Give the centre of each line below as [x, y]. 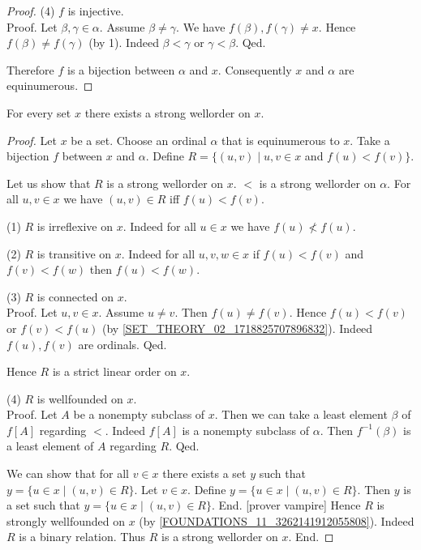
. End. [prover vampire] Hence [286, 505]
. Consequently [255, 69]
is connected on [75, 296]
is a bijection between [121, 69]
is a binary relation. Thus [82, 537]
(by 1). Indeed [124, 43]
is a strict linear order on [114, 371]
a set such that [43, 505]
